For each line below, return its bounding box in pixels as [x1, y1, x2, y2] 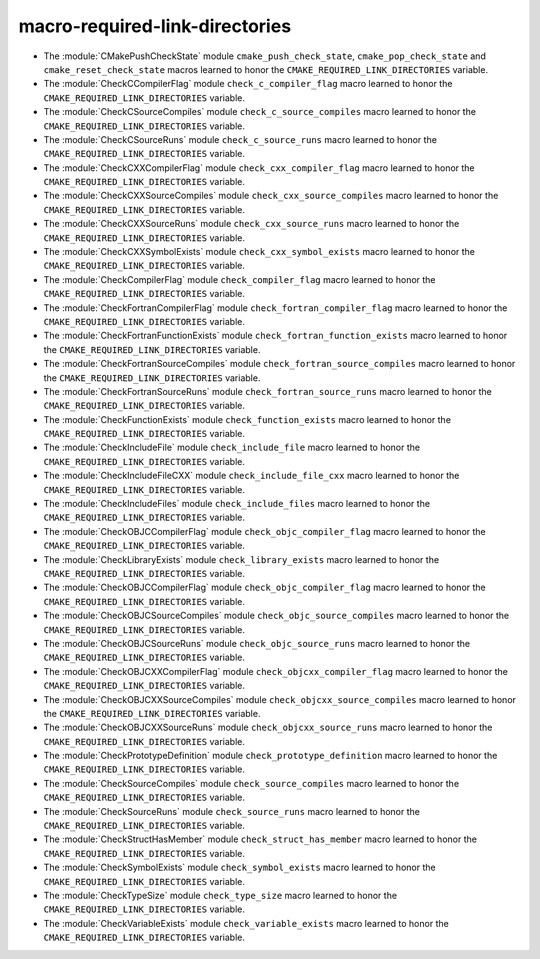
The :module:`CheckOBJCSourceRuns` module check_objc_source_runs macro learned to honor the [43, 637, 470, 649]
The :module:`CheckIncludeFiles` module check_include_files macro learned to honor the [43, 498, 430, 510]
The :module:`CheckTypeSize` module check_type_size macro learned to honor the [43, 889, 398, 901]
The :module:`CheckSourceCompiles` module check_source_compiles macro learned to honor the [43, 777, 460, 789]
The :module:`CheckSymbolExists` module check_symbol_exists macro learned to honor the [43, 861, 436, 874]
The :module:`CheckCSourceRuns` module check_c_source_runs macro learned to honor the [43, 133, 437, 145]
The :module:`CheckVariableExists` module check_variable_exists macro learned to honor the [43, 917, 449, 929]
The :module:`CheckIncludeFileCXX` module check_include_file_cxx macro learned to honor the [43, 470, 460, 482]
